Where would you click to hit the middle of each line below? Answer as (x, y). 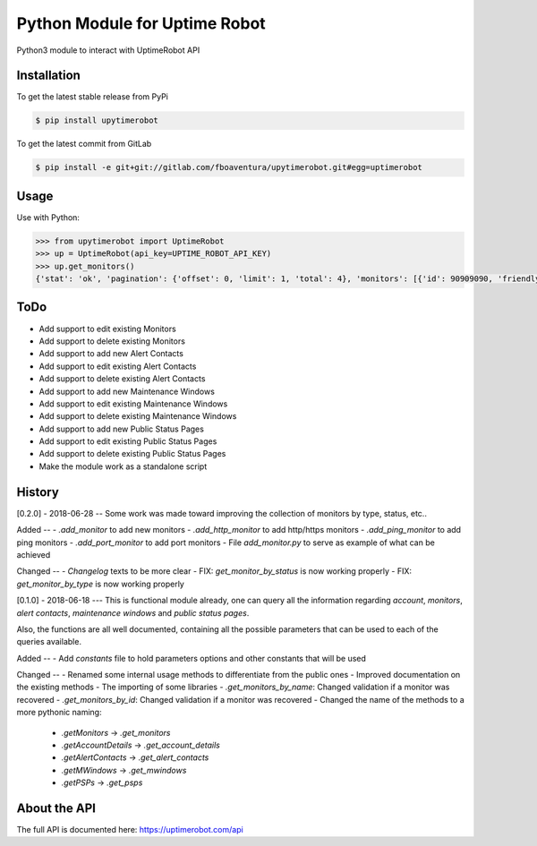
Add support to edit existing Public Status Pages (128, 441)
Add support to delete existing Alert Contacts (122, 379)
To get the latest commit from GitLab (84, 144)
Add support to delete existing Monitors (112, 341)
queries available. (49, 642)
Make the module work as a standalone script (123, 466)
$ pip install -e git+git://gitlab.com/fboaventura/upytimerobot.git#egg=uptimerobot (229, 167)
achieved (34, 554)
